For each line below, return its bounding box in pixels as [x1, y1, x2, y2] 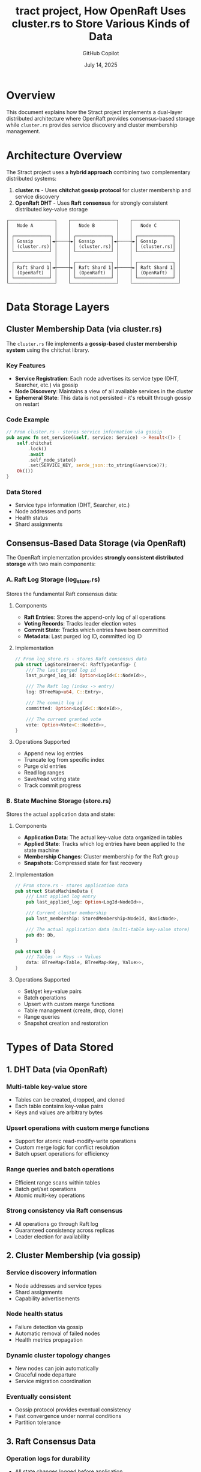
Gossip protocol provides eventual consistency [14, 1406, 131, 1413]
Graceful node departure [14, 1371, 77, 1378]
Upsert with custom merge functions [23, 1001, 115, 1008]
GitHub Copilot [82, 49, 119, 56]
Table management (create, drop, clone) [23, 1007, 124, 1014]
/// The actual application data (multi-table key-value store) [26, 926, 190, 932]
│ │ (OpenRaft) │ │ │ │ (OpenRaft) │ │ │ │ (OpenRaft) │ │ [6, 270, 181, 276]
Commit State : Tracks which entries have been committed [23, 626, 169, 633]
